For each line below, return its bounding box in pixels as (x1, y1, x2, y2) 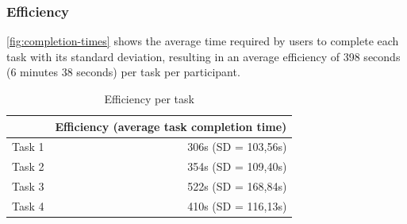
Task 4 (12, 197, 44, 214)
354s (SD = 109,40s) (187, 158, 287, 175)
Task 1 (12, 138, 44, 155)
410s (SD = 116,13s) (187, 197, 287, 214)
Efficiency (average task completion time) (55, 118, 287, 134)
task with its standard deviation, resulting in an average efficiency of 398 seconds (6, 48, 401, 64)
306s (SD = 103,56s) (187, 138, 287, 155)
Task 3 (12, 178, 44, 195)
